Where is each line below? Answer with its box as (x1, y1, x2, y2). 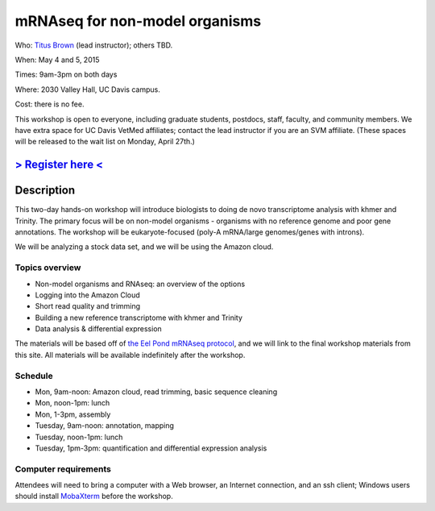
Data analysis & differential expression (35, 324, 163, 334)
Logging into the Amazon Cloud (35, 290, 140, 300)
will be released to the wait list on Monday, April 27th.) (14, 137, 195, 147)
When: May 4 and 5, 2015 (14, 55, 100, 64)
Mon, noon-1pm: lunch (35, 398, 110, 408)
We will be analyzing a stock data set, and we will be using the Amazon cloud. (14, 242, 274, 251)
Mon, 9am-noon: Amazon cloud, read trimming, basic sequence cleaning (35, 387, 278, 397)
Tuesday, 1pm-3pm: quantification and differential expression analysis (35, 443, 267, 453)
